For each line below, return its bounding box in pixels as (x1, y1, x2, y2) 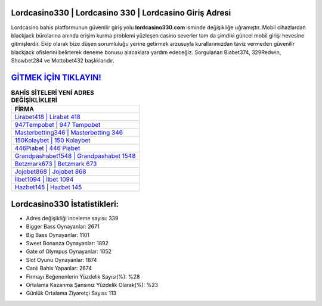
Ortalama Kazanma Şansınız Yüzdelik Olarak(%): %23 (26, 282, 158, 288)
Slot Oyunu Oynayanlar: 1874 (26, 256, 98, 263)
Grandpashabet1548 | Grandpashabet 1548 (14, 152, 136, 160)
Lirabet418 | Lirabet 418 (14, 113, 80, 121)
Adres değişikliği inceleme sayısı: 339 (26, 214, 119, 221)
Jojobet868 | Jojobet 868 (14, 167, 86, 176)
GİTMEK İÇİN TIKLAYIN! (11, 72, 101, 83)
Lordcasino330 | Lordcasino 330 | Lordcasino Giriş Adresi (11, 8, 231, 18)
